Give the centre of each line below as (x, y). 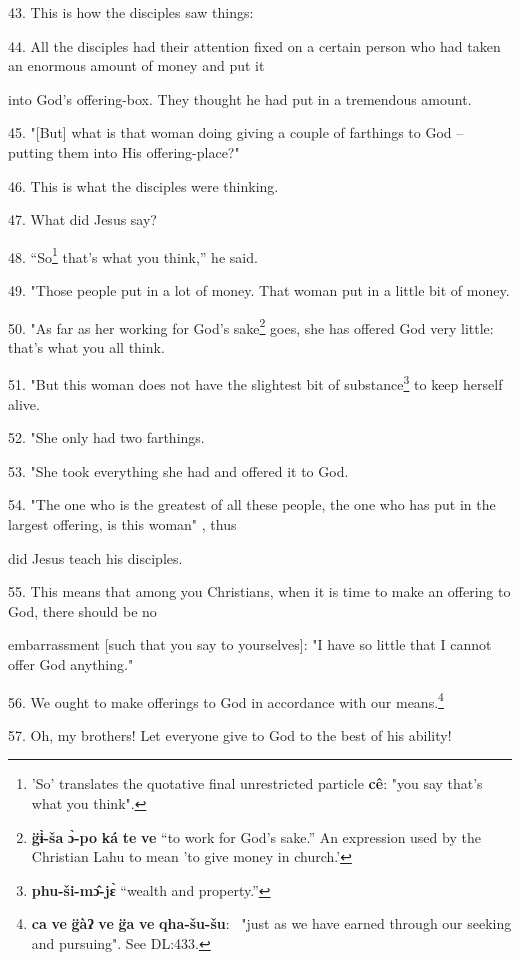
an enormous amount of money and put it (136, 65)
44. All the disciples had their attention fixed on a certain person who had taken (254, 45)
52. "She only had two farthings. (106, 437)
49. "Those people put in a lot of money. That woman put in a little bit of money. (259, 290)
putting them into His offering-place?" (124, 151)
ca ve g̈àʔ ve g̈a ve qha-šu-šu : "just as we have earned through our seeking (271, 923)
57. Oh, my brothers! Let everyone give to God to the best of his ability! (230, 734)
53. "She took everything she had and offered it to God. (178, 470)
